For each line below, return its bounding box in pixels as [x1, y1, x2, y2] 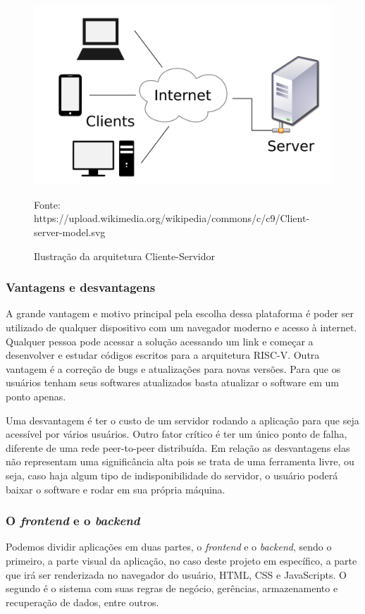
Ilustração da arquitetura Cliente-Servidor [34, 248, 215, 263]
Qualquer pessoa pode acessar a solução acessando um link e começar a [6, 333, 314, 348]
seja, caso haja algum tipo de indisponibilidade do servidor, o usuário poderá [6, 467, 338, 482]
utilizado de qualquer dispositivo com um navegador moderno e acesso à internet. [6, 320, 357, 335]
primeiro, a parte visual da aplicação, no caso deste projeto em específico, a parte [6, 553, 357, 567]
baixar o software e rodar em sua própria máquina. [6, 481, 225, 496]
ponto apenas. [6, 388, 66, 403]
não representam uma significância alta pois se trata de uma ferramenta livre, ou [6, 454, 354, 469]
